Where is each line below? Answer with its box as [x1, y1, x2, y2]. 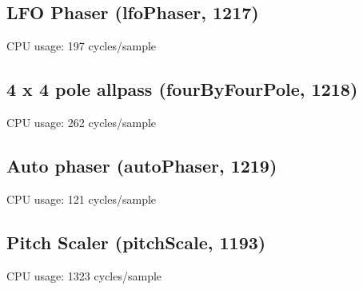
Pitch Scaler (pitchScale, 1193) [6, 229, 266, 254]
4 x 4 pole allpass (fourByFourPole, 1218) [6, 77, 358, 101]
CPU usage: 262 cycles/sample [6, 114, 157, 130]
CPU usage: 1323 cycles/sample [6, 267, 162, 284]
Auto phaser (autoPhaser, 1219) [6, 153, 277, 177]
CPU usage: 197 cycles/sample [6, 38, 157, 54]
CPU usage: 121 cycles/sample [6, 190, 157, 207]
